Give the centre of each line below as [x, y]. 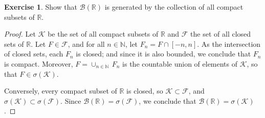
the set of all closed [221, 34]
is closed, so [145, 91]
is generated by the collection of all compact [174, 7]
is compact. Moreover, [39, 63]
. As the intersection [229, 43]
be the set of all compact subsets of [103, 34]
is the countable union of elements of [180, 63]
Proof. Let [20, 34]
